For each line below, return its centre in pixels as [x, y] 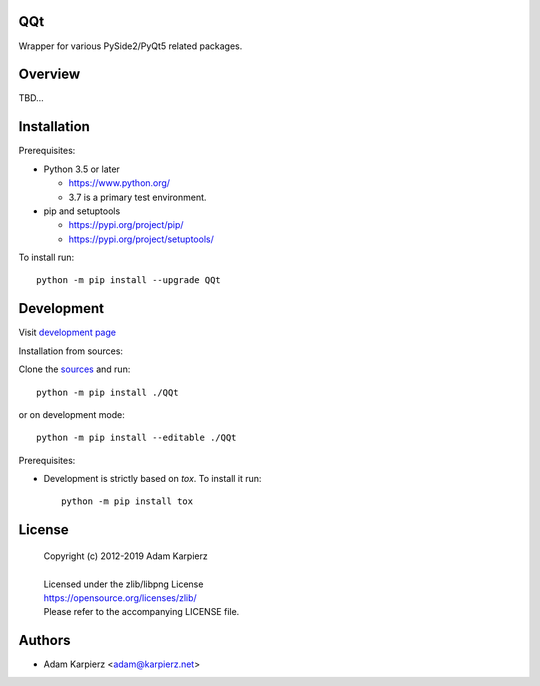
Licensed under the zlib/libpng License [123, 584]
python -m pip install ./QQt [107, 392]
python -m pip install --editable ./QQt [136, 438]
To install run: [46, 257]
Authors [44, 640]
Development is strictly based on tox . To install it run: [152, 479]
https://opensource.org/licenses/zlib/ [120, 598]
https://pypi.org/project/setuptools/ [141, 239]
